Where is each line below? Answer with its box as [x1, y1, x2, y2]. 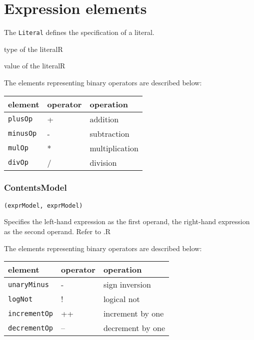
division [89, 156, 117, 168]
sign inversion [103, 279, 151, 291]
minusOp [8, 129, 37, 138]
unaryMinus [8, 280, 49, 289]
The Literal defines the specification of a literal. [4, 27, 154, 37]
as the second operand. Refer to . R [4, 226, 110, 237]
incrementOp [8, 309, 53, 318]
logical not [103, 293, 140, 305]
